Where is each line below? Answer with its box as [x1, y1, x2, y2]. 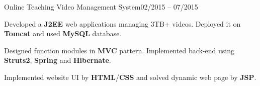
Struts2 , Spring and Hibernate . [4, 55, 111, 65]
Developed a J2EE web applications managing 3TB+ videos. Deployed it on [4, 18, 241, 29]
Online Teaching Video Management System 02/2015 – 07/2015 [4, 2, 198, 12]
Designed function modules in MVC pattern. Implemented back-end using [4, 45, 234, 55]
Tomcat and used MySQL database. [4, 28, 122, 39]
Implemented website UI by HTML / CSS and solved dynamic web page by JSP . [4, 71, 256, 82]
